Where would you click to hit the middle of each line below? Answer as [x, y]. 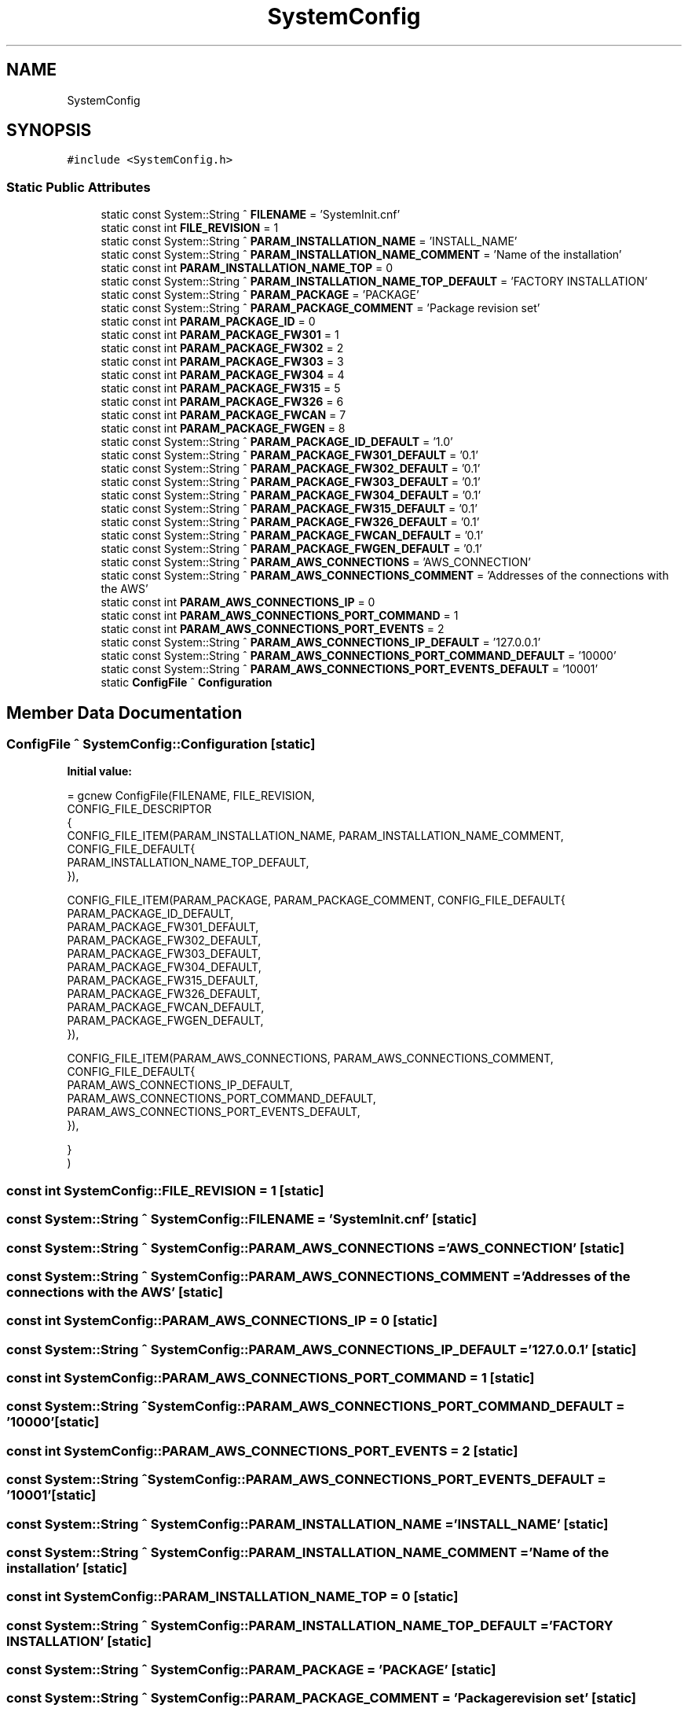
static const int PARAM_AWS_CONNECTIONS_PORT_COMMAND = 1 [280, 616]
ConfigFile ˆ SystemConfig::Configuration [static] [161, 744]
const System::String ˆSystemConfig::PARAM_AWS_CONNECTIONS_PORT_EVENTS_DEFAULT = [306, 1480]
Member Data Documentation [124, 712]
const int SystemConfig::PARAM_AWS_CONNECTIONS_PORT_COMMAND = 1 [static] [271, 1378]
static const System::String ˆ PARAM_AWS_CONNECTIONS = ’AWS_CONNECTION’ [316, 562]
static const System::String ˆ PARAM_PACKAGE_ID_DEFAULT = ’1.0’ [277, 442]
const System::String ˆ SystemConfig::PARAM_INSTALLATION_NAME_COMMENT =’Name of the [308, 1552]
